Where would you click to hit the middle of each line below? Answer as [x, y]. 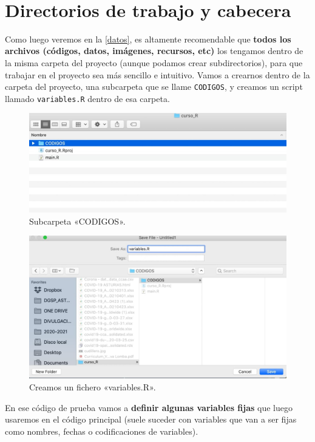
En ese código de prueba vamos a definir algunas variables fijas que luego [149, 407]
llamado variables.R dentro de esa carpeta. [87, 98]
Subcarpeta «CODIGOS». [77, 221]
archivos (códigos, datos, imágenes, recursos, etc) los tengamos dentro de [154, 51]
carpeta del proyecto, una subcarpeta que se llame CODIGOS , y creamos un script [154, 87]
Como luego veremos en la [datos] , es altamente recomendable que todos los [148, 39]
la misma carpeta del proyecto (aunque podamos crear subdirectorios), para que [154, 62]
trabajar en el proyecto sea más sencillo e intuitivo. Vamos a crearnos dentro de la [157, 74]
